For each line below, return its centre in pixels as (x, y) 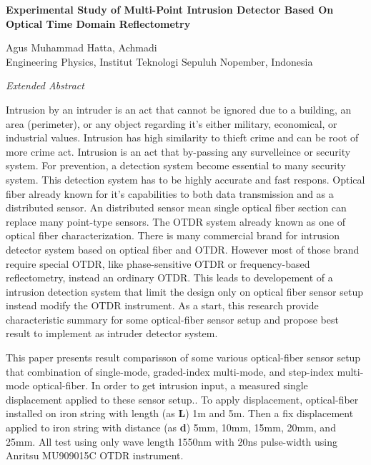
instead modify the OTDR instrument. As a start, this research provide (162, 305)
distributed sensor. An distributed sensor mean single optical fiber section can (176, 207)
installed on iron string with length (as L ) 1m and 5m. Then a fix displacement (180, 413)
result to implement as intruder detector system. (112, 333)
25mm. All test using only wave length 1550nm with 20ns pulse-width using (172, 441)
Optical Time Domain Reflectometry (98, 23)
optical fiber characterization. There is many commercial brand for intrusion (173, 235)
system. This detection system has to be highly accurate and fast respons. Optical (185, 179)
